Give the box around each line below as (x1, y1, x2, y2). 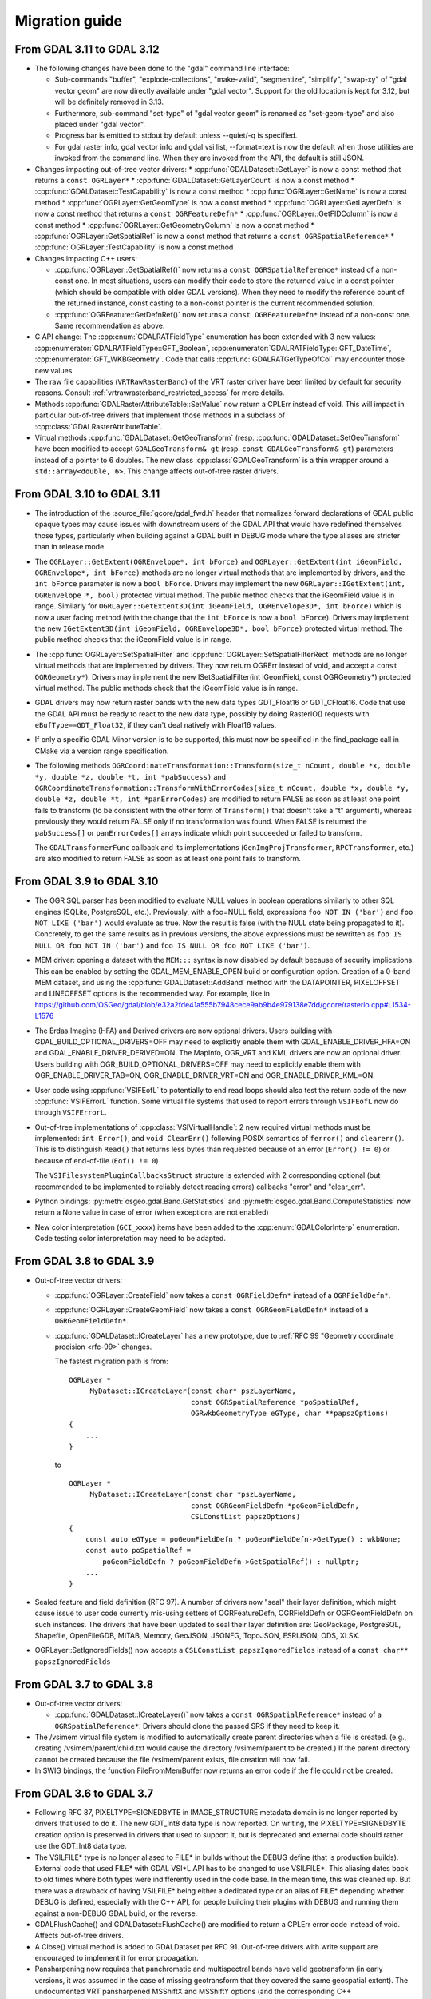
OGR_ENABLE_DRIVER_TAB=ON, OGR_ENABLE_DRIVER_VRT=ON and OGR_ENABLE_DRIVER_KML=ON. (34, 1071, 375, 1080)
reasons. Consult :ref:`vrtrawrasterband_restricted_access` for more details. (34, 388, 285, 397)
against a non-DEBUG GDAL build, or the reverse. (34, 1908, 198, 1918)
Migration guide (14, 12, 123, 30)
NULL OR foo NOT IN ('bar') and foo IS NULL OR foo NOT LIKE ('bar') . (34, 940, 310, 950)
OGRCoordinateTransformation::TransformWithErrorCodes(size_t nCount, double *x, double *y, (34, 784, 410, 793)
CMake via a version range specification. (34, 746, 169, 756)
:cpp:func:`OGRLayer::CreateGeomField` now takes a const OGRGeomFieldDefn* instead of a (54, 1304, 369, 1315)
